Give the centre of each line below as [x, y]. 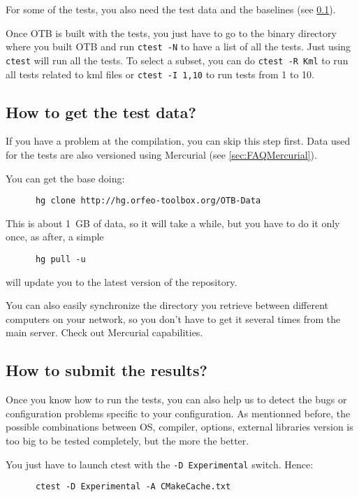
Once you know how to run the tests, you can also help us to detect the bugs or [176, 399]
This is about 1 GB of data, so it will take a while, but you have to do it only [173, 223]
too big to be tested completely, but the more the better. [127, 440]
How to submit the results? [107, 370]
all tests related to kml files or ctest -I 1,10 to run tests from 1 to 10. [160, 74]
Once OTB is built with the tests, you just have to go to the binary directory [171, 33]
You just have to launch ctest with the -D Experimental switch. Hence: [160, 464]
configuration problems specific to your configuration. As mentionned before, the [178, 413]
